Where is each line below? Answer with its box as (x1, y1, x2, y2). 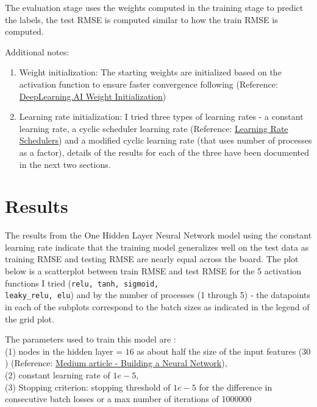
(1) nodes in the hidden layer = (5, 344, 123, 357)
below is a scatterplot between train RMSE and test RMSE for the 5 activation (5, 265, 302, 277)
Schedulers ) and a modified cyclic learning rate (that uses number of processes (19, 134, 312, 147)
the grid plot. (5, 312, 54, 325)
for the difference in (199, 380, 272, 393)
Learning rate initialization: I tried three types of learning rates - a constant (19, 110, 304, 123)
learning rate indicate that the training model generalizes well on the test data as (5, 240, 309, 253)
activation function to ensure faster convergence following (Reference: (19, 77, 278, 90)
